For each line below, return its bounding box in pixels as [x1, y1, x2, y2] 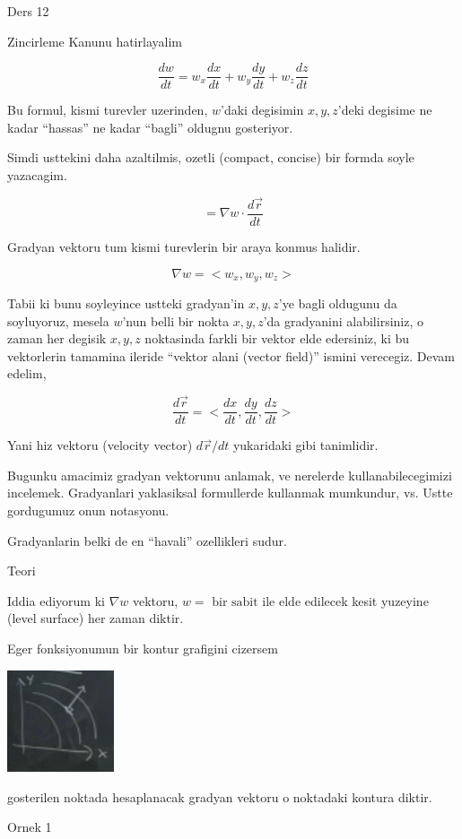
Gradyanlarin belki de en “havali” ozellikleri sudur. [7, 531, 287, 549]
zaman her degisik [7, 329, 107, 348]
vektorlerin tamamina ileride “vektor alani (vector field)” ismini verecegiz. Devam [7, 346, 456, 365]
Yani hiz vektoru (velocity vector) [7, 436, 193, 454]
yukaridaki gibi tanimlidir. [232, 436, 379, 454]
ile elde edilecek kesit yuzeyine [262, 591, 429, 610]
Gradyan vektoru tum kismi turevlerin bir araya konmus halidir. [7, 237, 361, 255]
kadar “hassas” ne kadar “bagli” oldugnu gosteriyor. [7, 117, 293, 136]
